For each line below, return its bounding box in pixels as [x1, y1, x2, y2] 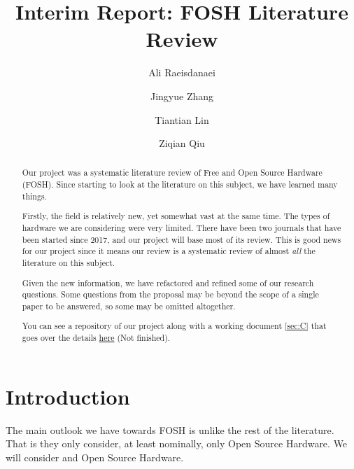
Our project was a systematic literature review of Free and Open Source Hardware [22, 167, 323, 178]
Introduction [6, 381, 130, 410]
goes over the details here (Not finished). [22, 332, 171, 344]
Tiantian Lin [155, 112, 209, 127]
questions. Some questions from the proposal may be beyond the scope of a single [22, 288, 319, 300]
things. [22, 190, 47, 202]
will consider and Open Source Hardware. [6, 449, 184, 464]
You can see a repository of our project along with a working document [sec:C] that [22, 320, 327, 332]
